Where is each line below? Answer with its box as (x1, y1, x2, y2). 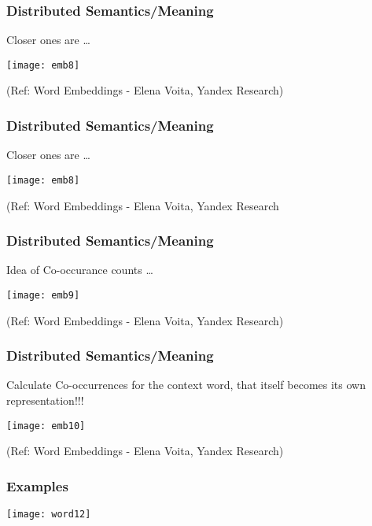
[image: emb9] (6, 289, 80, 301)
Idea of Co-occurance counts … (6, 261, 153, 278)
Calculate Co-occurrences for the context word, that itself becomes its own (6, 376, 366, 393)
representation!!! (6, 392, 84, 408)
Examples (6, 476, 68, 495)
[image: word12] (6, 509, 91, 520)
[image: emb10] (6, 420, 86, 432)
